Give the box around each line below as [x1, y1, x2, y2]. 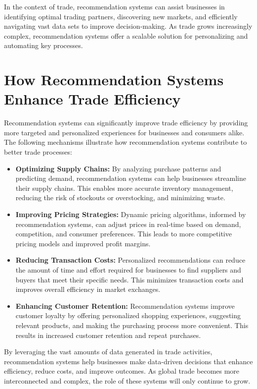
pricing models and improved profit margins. [15, 238, 151, 248]
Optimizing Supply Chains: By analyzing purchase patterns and [15, 163, 221, 173]
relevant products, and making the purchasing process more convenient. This [15, 320, 249, 330]
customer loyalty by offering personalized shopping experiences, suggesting [15, 310, 241, 321]
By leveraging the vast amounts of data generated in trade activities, [4, 346, 213, 357]
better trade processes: [4, 147, 72, 157]
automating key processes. [4, 40, 83, 51]
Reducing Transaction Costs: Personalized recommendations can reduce [15, 255, 246, 265]
